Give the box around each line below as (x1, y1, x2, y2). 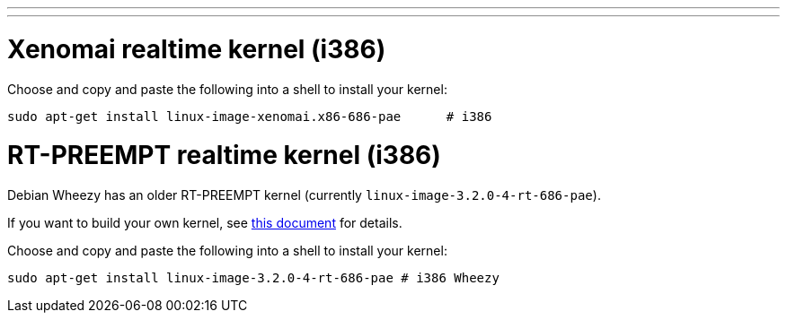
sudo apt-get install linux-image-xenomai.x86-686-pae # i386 (7, 108, 492, 124)
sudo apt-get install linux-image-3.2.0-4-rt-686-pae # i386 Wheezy (7, 271, 500, 285)
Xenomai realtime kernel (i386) (7, 33, 386, 65)
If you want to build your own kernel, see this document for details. (7, 215, 402, 230)
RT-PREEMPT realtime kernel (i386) (7, 140, 441, 171)
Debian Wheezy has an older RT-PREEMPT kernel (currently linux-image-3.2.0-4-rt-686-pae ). (7, 187, 601, 203)
